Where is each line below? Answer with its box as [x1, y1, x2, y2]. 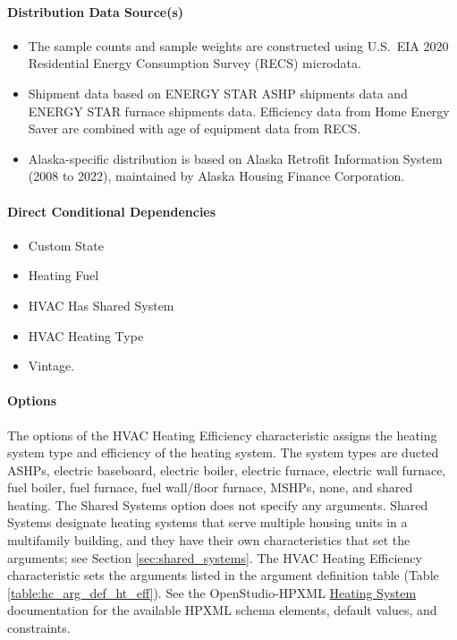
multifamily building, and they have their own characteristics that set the [7, 531, 410, 550]
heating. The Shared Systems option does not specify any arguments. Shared [7, 495, 428, 514]
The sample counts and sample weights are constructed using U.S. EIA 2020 [28, 36, 449, 55]
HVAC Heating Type [28, 326, 144, 345]
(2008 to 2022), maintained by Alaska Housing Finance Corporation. [28, 166, 405, 185]
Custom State [28, 235, 104, 254]
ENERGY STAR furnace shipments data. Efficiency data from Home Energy [28, 101, 450, 120]
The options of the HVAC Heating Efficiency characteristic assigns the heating [7, 425, 437, 444]
